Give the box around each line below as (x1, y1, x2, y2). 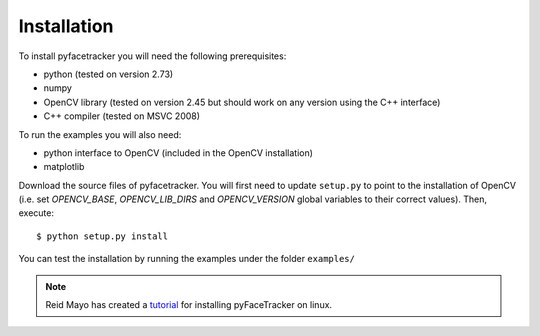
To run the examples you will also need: (18, 128, 182, 140)
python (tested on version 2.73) (43, 68, 174, 80)
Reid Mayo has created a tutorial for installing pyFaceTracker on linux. (45, 299, 333, 311)
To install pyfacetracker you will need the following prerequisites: (18, 50, 287, 62)
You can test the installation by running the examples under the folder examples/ (18, 253, 355, 265)
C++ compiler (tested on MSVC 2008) (43, 110, 200, 122)
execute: (18, 207, 55, 219)
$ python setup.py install (36, 230, 169, 242)
